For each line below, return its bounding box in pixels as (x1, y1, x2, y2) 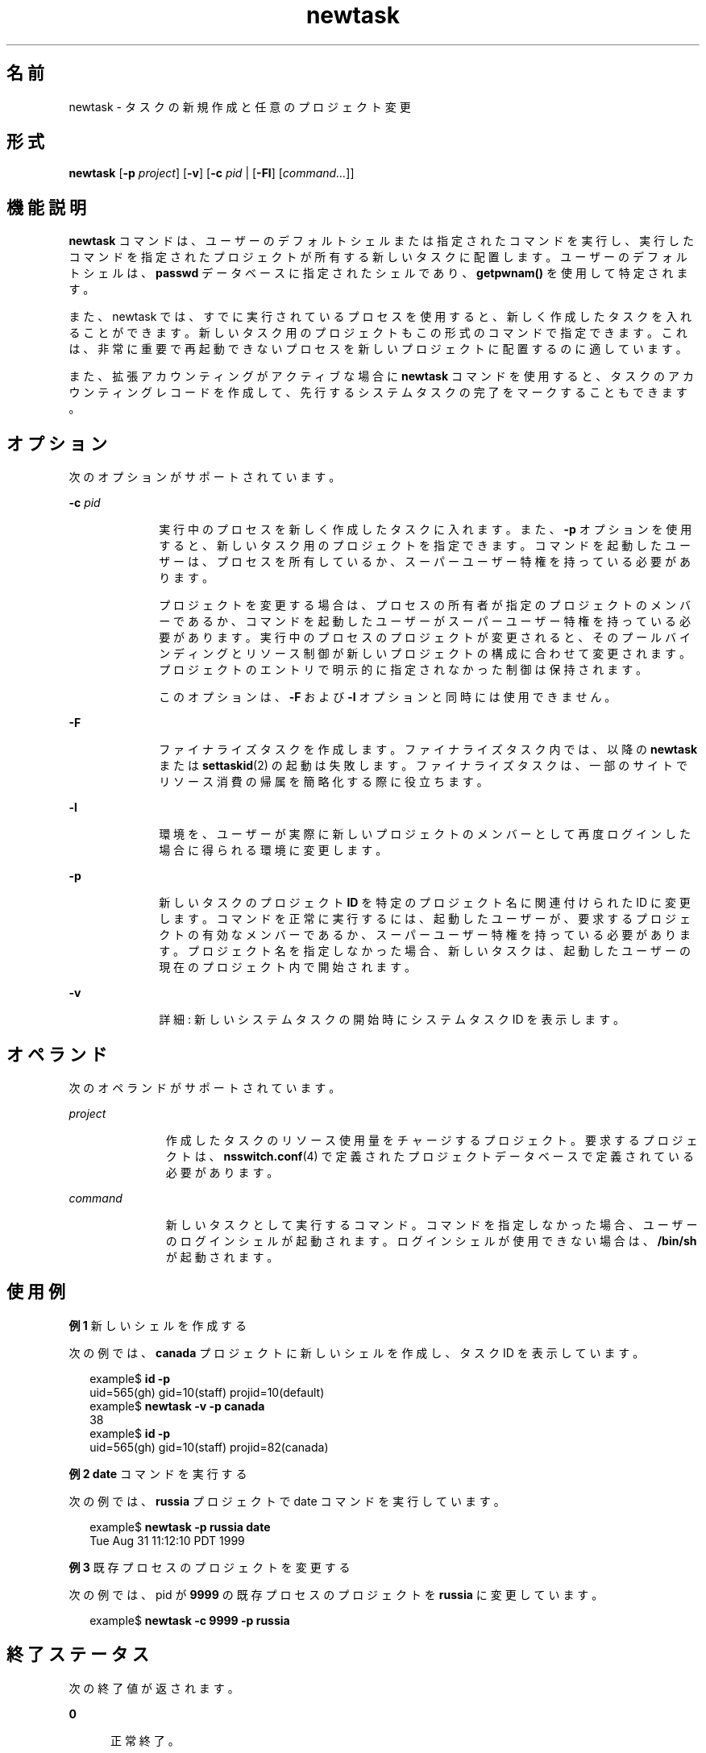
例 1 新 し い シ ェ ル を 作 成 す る (69, 1318, 247, 1332)
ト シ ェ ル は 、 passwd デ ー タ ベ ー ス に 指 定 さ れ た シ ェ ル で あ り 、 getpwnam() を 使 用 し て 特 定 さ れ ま (69, 266, 688, 280)
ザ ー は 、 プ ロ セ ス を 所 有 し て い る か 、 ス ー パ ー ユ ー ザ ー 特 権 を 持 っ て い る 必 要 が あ (159, 555, 691, 569)
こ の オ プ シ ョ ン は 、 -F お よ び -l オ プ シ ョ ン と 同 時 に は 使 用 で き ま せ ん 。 (159, 690, 617, 704)
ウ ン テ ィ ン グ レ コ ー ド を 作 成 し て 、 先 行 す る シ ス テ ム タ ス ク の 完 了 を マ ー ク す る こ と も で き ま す (69, 385, 687, 400)
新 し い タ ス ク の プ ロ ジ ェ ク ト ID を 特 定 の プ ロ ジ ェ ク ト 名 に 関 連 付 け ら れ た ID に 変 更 (159, 895, 691, 910)
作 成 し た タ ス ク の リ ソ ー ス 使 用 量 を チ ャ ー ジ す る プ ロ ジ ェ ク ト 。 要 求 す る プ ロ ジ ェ (165, 1132, 698, 1147)
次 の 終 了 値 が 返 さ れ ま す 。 (69, 1680, 239, 1695)
